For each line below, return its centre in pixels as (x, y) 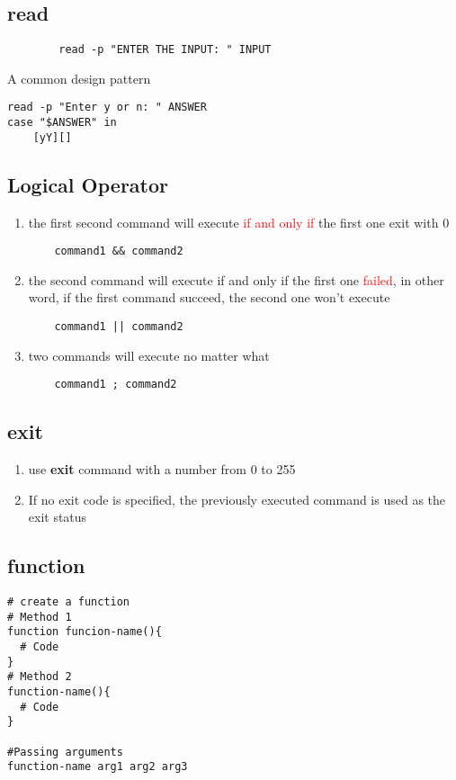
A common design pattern (79, 78)
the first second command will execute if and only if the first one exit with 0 (239, 222)
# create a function (69, 602)
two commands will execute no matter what (149, 355)
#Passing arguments (65, 752)
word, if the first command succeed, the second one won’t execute (209, 297)
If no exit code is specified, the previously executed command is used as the (237, 499)
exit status (58, 517)
